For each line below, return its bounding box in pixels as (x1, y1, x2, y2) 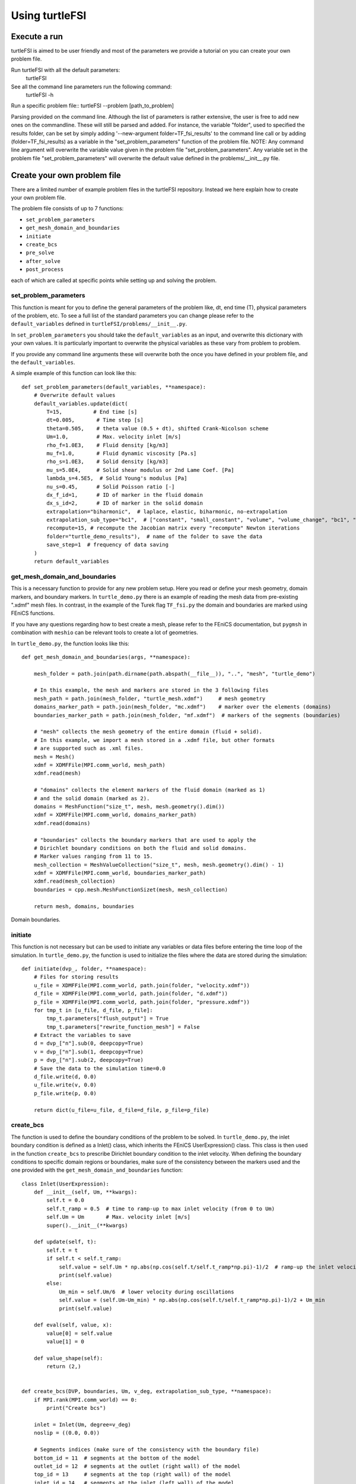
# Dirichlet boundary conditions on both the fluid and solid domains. (33, 845, 247, 851)
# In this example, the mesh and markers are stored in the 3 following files (33, 687, 269, 694)
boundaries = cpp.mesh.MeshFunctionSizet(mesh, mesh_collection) (33, 886, 228, 893)
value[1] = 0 (46, 1339, 84, 1345)
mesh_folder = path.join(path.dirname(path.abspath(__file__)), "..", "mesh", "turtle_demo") (33, 670, 316, 677)
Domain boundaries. (11, 916, 61, 923)
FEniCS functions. (11, 610, 55, 617)
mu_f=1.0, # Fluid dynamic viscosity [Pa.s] (46, 450, 197, 456)
